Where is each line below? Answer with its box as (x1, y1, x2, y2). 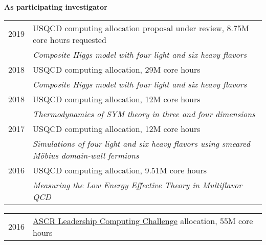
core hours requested (33, 33, 106, 46)
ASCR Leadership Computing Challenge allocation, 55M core (33, 214, 253, 227)
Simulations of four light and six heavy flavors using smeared (33, 137, 250, 149)
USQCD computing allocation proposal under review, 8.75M (33, 21, 249, 34)
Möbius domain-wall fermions (33, 149, 139, 161)
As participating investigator (4, 2, 107, 12)
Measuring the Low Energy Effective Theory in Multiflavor (33, 179, 242, 191)
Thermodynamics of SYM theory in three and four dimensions (33, 107, 255, 120)
